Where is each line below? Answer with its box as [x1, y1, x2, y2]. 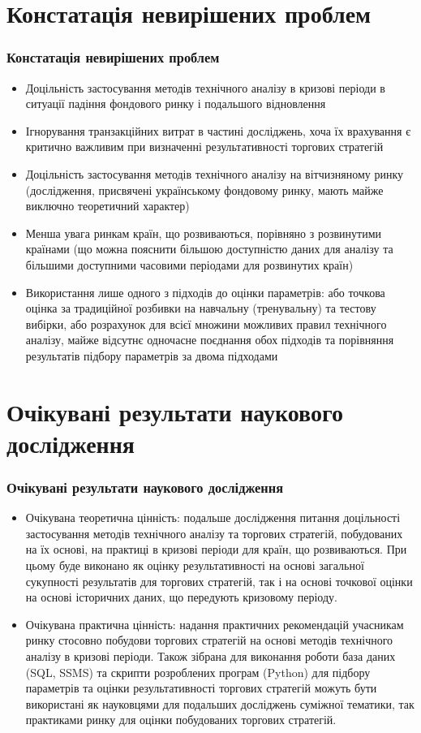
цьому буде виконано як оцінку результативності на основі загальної [25, 557, 364, 574]
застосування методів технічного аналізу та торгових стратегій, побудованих [25, 524, 403, 541]
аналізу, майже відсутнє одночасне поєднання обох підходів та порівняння [25, 331, 394, 348]
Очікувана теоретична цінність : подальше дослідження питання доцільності [25, 509, 401, 526]
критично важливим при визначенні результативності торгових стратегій [25, 138, 384, 155]
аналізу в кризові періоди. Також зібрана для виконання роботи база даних [25, 648, 396, 665]
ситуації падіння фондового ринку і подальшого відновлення [25, 95, 326, 112]
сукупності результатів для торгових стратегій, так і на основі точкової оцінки [25, 572, 413, 589]
